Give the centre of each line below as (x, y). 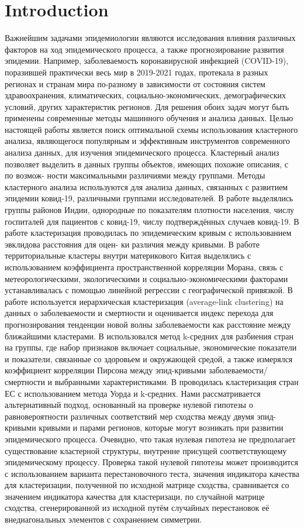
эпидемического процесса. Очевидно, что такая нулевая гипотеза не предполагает (150, 439)
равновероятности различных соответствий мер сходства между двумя (129, 416)
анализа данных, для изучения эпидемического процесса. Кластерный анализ (142, 152)
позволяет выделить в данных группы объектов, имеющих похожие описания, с (147, 164)
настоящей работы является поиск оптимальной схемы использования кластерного (151, 129)
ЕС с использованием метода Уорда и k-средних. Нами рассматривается (133, 393)
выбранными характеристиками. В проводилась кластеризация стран (177, 381)
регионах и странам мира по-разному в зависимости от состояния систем (135, 83)
